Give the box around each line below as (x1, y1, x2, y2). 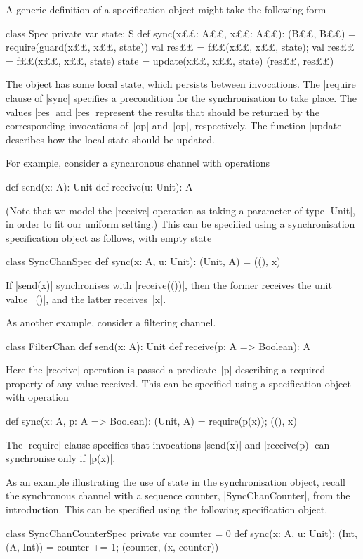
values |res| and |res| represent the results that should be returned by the (6, 104, 319, 119)
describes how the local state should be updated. (6, 131, 215, 146)
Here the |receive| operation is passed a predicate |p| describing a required (6, 362, 326, 377)
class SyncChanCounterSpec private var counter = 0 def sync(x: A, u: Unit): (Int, (6, 525, 357, 540)
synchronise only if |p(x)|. (6, 451, 116, 465)
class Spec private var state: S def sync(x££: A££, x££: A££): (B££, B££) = (6, 25, 356, 40)
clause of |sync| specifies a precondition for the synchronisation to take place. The (6, 90, 357, 105)
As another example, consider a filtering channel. (6, 315, 216, 330)
